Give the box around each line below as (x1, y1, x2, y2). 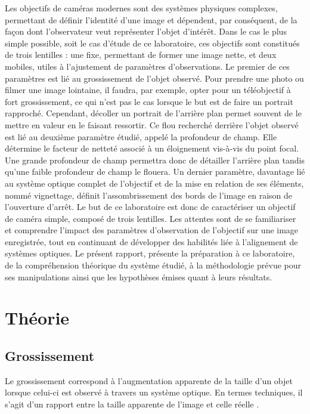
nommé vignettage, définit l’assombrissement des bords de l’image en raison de (5, 189, 293, 201)
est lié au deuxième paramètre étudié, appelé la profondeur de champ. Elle (5, 130, 277, 143)
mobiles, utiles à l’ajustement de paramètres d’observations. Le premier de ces (5, 60, 290, 72)
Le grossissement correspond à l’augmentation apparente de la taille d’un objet (5, 374, 293, 387)
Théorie (5, 305, 70, 330)
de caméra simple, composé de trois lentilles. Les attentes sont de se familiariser (5, 212, 296, 224)
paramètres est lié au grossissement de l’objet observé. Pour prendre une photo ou (5, 72, 304, 84)
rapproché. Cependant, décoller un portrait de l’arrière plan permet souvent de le (5, 107, 302, 119)
